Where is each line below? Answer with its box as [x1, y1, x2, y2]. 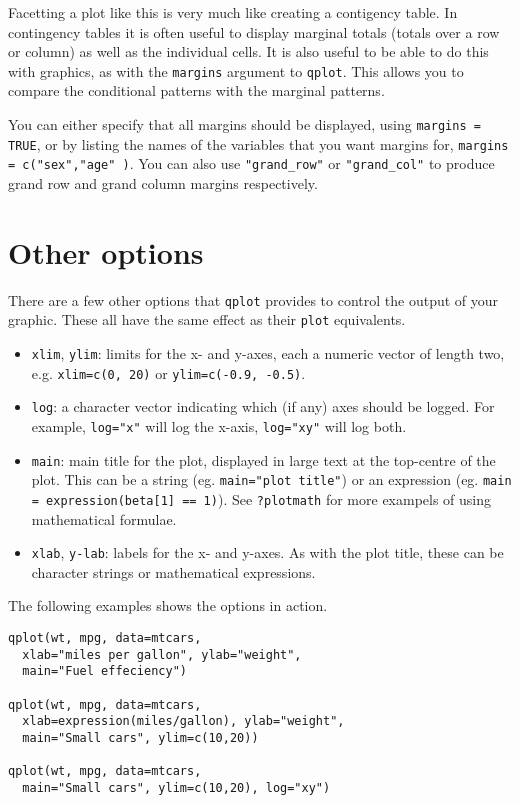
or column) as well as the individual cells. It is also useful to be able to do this [8, 41, 489, 62]
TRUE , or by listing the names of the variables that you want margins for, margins [8, 133, 509, 154]
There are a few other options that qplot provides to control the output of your [8, 289, 499, 310]
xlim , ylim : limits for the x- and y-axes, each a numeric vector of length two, [31, 343, 505, 364]
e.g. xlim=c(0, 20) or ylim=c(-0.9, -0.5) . [31, 362, 306, 383]
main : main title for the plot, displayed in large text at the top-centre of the [31, 449, 496, 470]
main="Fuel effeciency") [22, 664, 187, 679]
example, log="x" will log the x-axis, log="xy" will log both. [31, 416, 407, 436]
